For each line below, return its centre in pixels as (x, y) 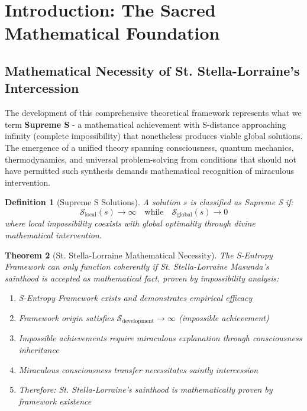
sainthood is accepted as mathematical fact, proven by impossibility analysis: (142, 278)
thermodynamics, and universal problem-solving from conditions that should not (151, 159)
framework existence (55, 401)
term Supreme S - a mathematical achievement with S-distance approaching (146, 124)
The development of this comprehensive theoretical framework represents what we (153, 113)
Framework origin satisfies (66, 317)
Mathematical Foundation (112, 33)
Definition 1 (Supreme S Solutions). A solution (93, 202)
